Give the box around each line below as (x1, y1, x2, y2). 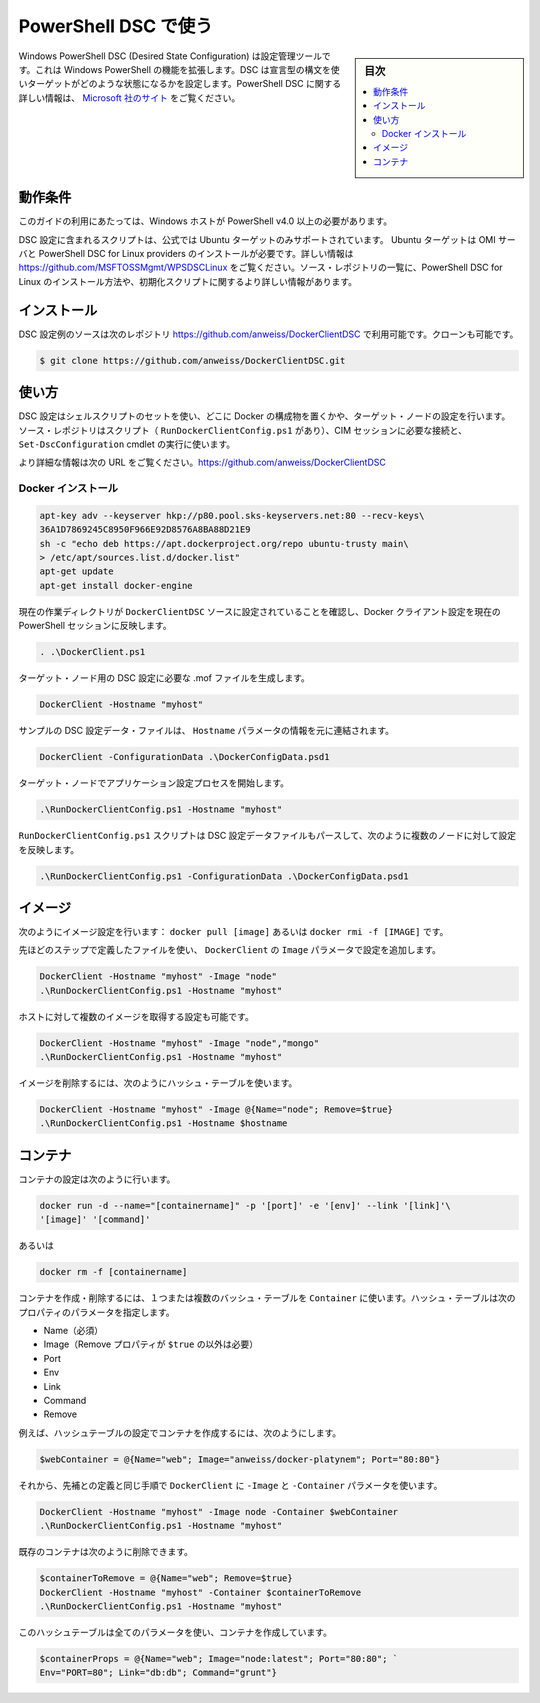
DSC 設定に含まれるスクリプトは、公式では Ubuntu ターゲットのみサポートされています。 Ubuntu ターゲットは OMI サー (18, 233, 516, 245)
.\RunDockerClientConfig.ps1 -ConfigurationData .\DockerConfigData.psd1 (39, 870, 409, 882)
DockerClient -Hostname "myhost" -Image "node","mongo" (39, 1037, 320, 1049)
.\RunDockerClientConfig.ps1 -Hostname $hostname (39, 1118, 288, 1129)
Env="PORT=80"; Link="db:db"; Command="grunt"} (39, 1667, 277, 1679)
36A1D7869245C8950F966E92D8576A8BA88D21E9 (39, 524, 251, 535)
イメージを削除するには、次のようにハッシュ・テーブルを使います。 (18, 1077, 298, 1089)
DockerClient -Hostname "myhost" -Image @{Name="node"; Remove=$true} (39, 1104, 394, 1115)
